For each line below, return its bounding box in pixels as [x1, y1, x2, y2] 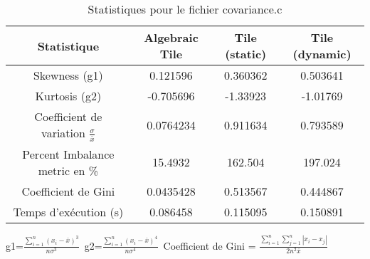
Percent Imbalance [22, 145, 115, 162]
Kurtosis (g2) [35, 88, 102, 104]
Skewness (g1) [33, 67, 103, 83]
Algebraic [144, 29, 199, 46]
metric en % [38, 162, 99, 179]
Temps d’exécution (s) [13, 203, 124, 220]
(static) [225, 46, 267, 62]
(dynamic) [292, 46, 351, 62]
